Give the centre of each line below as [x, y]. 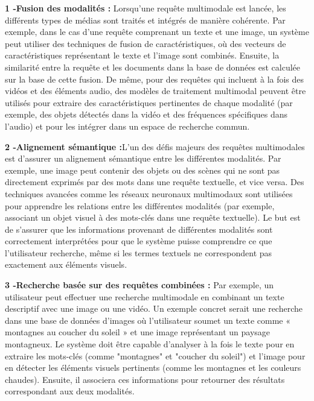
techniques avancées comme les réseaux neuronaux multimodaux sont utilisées [149, 193]
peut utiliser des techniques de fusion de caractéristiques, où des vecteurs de [146, 43]
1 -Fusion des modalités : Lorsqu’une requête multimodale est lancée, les [146, 8]
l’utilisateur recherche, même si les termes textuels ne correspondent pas [139, 252]
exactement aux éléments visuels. [66, 264]
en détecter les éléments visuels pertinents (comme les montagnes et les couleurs [153, 368]
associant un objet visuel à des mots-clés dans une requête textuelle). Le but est [153, 217]
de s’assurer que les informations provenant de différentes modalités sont [139, 229]
